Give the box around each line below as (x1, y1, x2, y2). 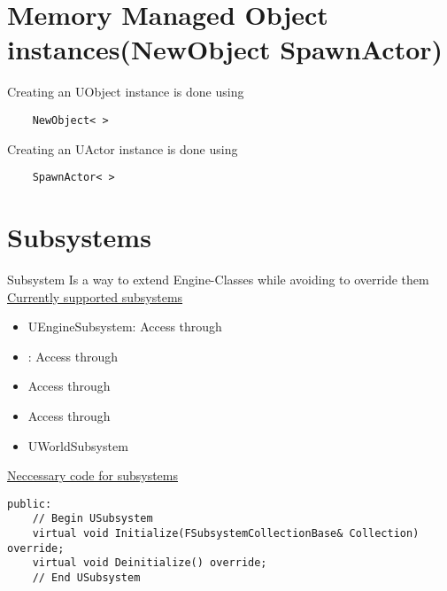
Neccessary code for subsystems (7, 466, 178, 485)
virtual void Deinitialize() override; (32, 556, 267, 570)
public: (7, 497, 52, 510)
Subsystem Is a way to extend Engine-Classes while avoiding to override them (7, 269, 429, 288)
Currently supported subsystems (7, 287, 183, 306)
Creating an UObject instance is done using (7, 82, 244, 101)
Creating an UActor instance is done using (7, 139, 238, 158)
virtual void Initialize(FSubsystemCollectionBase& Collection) (32, 527, 420, 540)
